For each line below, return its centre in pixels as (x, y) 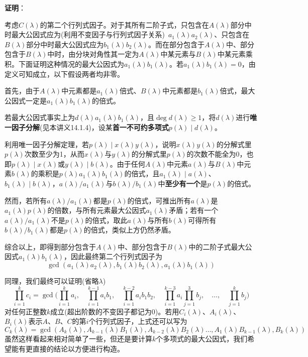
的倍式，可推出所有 (159, 200)
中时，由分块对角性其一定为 (93, 54)
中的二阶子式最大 (217, 246)
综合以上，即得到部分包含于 (50, 246)
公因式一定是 (26, 100)
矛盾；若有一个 (194, 210)
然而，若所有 (26, 200)
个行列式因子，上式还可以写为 (138, 321)
